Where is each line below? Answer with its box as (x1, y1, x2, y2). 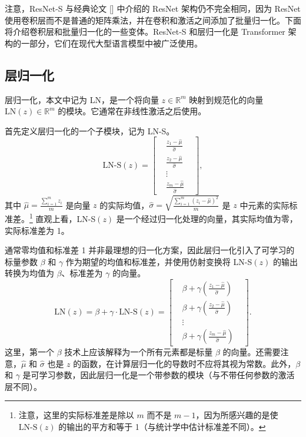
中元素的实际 (240, 198, 290, 211)
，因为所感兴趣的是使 (195, 409, 278, 421)
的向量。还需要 (222, 346, 281, 358)
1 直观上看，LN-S (29, 211, 96, 224)
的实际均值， (99, 198, 149, 211)
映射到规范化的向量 (189, 93, 264, 105)
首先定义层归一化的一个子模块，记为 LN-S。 (5, 124, 175, 137)
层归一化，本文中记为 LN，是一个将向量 (5, 93, 159, 105)
